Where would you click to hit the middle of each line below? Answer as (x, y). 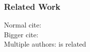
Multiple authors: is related (45, 44)
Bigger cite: (21, 34)
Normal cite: (23, 25)
